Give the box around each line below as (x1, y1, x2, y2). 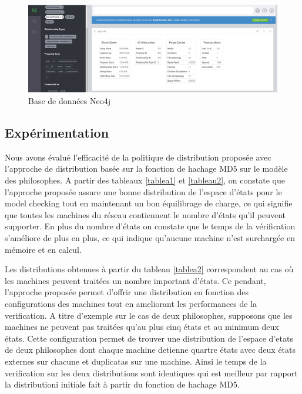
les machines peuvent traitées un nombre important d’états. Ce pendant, (5, 274, 266, 286)
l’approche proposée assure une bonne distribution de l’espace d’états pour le (5, 185, 282, 198)
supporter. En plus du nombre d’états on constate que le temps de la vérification (5, 220, 296, 232)
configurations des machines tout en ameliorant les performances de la (5, 297, 257, 309)
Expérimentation (5, 123, 109, 142)
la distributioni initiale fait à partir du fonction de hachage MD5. (5, 378, 240, 390)
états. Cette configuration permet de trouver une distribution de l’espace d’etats (5, 332, 293, 344)
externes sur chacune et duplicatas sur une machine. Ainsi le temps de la (5, 355, 267, 367)
